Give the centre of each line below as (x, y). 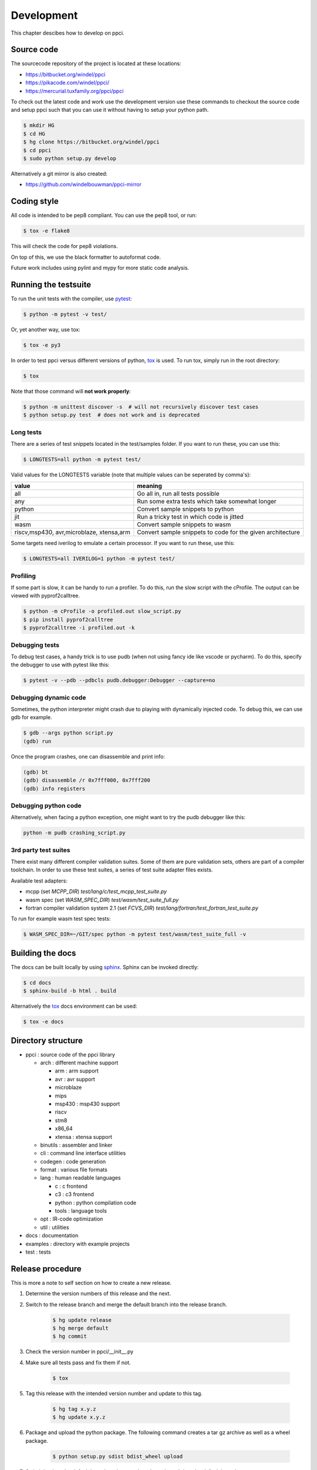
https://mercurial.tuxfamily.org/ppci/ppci (75, 91)
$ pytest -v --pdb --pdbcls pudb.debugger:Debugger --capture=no (119, 680)
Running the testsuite (51, 284)
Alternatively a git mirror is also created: (59, 173)
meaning (150, 486)
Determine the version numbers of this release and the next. (98, 1294)
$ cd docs (37, 983)
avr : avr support (75, 1079)
